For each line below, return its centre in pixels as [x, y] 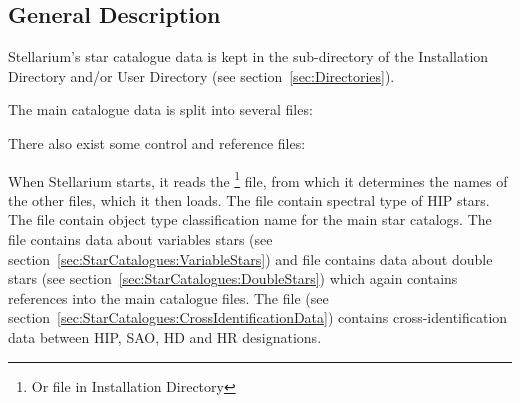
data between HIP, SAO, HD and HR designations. [165, 336]
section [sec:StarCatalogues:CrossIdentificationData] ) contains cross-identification [258, 317]
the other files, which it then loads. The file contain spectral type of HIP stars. [249, 199]
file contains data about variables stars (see [140, 239]
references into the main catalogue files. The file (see [168, 297]
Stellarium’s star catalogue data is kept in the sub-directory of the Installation [248, 56]
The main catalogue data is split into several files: [160, 109]
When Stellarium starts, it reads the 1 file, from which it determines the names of [258, 179]
